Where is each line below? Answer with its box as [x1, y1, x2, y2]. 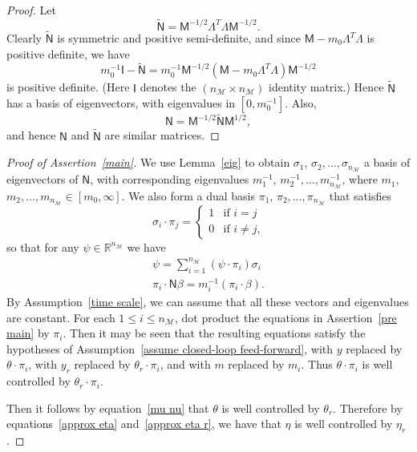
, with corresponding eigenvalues [90, 171, 249, 188]
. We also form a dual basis [121, 188, 256, 204]
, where [342, 171, 378, 188]
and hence [6, 127, 56, 143]
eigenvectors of [6, 171, 79, 188]
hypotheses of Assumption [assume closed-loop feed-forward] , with [6, 340, 334, 357]
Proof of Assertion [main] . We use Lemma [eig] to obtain [6, 154, 290, 171]
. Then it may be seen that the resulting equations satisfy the [63, 325, 366, 341]
